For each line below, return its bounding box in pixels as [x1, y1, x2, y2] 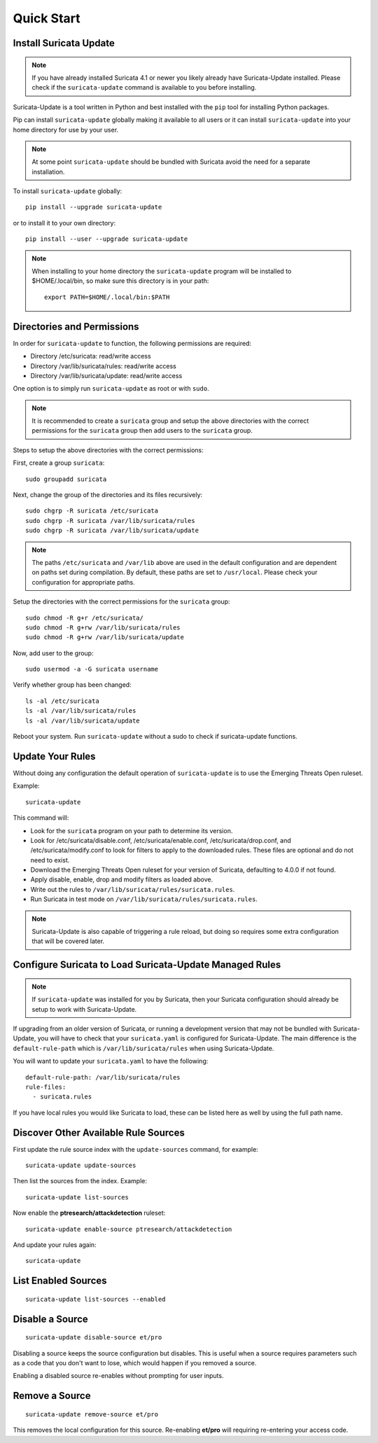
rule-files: [25, 1082, 66, 1091]
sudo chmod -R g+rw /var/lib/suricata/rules [25, 623, 181, 632]
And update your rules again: [13, 1240, 97, 1249]
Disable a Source [13, 1313, 88, 1325]
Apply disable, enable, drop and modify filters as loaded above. [30, 875, 213, 884]
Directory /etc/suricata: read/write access [30, 352, 151, 361]
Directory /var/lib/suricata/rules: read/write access [30, 361, 176, 370]
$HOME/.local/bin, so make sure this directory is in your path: [31, 277, 209, 285]
